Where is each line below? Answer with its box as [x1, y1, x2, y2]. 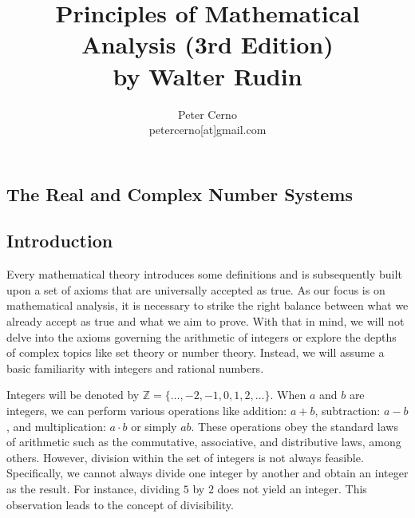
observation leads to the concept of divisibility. [6, 496, 234, 512]
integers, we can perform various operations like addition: [6, 402, 287, 419]
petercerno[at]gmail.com [148, 121, 267, 138]
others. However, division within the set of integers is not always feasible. [6, 449, 364, 465]
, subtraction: [314, 402, 381, 419]
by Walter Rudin [113, 59, 302, 92]
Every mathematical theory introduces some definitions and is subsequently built [6, 266, 402, 283]
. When [270, 386, 306, 403]
